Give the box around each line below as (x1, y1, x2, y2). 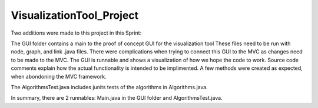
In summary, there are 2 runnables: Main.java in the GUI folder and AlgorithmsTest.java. (11, 95, 223, 102)
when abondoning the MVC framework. (11, 73, 107, 80)
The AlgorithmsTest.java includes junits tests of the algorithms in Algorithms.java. (11, 83, 208, 90)
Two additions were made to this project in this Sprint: (11, 29, 142, 36)
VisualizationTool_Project (11, 9, 139, 22)
